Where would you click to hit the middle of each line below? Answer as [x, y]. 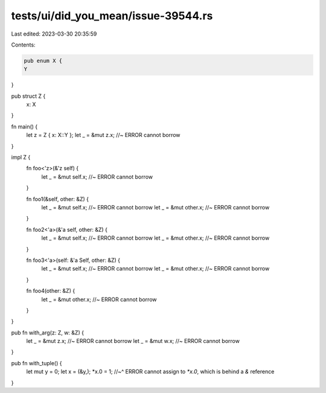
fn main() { [24, 126]
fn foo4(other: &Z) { [51, 291]
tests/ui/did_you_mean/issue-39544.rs [112, 16]
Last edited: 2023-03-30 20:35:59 [54, 34]
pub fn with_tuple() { [37, 363]
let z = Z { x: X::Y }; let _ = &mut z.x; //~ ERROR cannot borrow [103, 135]
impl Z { [21, 158]
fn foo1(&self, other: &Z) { [58, 199]
